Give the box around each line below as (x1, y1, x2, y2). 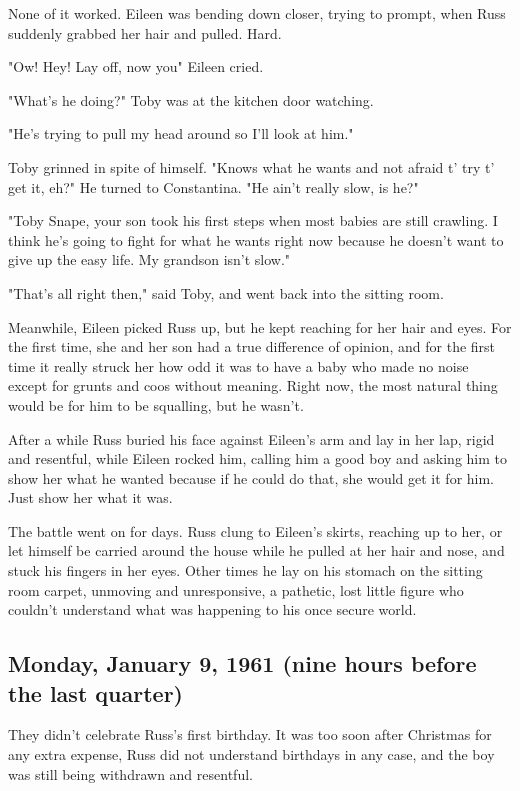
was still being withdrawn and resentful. (8, 763, 253, 784)
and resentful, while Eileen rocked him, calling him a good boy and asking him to (8, 448, 508, 469)
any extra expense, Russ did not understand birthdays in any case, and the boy (8, 744, 495, 765)
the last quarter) (8, 677, 183, 708)
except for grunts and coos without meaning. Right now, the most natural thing (8, 375, 498, 396)
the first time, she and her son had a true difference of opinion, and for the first (8, 336, 496, 357)
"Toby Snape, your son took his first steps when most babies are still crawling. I (8, 210, 498, 231)
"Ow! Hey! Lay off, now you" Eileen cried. (8, 56, 264, 77)
